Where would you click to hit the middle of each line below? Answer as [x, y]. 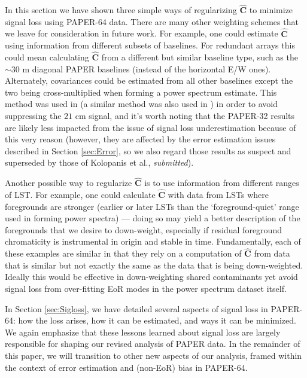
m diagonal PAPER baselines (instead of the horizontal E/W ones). [147, 68]
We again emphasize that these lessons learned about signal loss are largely [143, 332]
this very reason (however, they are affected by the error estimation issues [140, 139]
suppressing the [33, 115]
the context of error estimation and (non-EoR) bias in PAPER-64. [126, 367]
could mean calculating [47, 57]
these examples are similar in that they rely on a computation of [123, 253]
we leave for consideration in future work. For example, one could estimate [142, 33]
